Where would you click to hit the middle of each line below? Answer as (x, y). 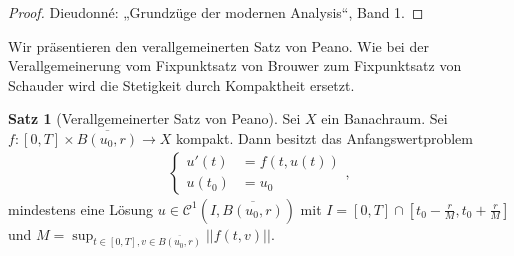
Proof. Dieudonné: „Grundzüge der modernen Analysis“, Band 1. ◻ (216, 12)
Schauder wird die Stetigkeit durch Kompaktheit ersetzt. (181, 84)
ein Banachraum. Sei (384, 118)
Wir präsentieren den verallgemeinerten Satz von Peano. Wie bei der (218, 45)
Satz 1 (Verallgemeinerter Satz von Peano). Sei (154, 118)
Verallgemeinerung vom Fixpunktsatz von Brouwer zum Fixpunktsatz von (235, 65)
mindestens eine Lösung (81, 208)
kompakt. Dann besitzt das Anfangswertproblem (324, 137)
